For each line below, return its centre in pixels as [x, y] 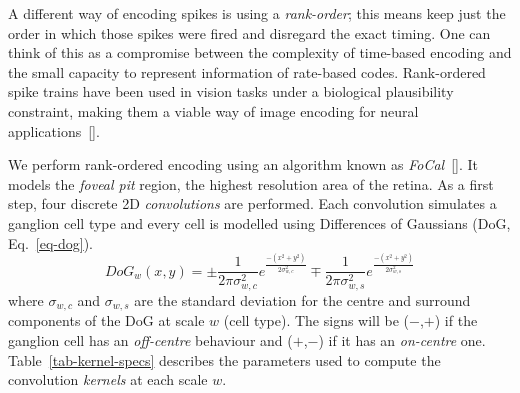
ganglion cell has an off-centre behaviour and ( [150, 339]
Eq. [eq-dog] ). [51, 242]
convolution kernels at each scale [108, 379]
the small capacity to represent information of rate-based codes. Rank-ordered [247, 71]
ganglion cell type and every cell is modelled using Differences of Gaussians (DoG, [259, 222]
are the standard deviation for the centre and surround [302, 299]
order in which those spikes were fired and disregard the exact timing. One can [249, 32]
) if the [456, 320]
